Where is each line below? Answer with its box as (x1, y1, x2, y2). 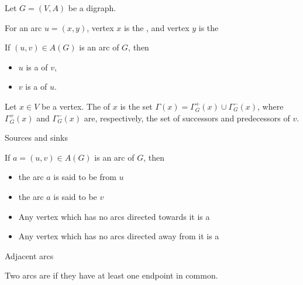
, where (257, 100, 284, 112)
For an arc (5, 21, 42, 33)
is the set (120, 100, 153, 112)
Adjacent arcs (5, 249, 54, 262)
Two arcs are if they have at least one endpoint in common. (5, 269, 218, 281)
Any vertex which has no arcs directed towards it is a (18, 210, 210, 222)
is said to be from (53, 171, 116, 183)
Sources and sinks (5, 131, 68, 144)
